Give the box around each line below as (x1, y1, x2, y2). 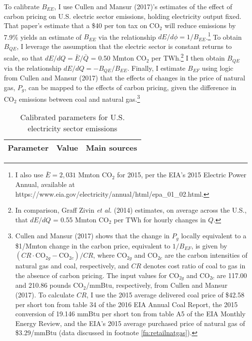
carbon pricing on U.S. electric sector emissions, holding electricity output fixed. (4, 11, 241, 21)
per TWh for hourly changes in (114, 214, 206, 224)
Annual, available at (15, 179, 75, 189)
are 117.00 (217, 270, 247, 280)
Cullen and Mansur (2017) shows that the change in (15, 231, 170, 241)
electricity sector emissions (28, 123, 118, 134)
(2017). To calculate (15, 290, 74, 299)
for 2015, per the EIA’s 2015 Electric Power (117, 170, 247, 180)
